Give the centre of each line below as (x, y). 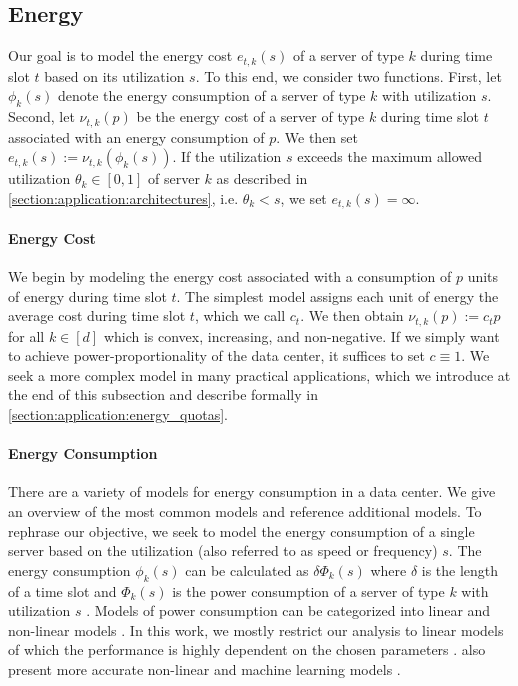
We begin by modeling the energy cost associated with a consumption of (230, 275)
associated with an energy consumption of (136, 136)
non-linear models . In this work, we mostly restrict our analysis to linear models (256, 629)
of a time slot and (62, 590)
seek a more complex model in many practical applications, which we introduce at (259, 374)
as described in (262, 178)
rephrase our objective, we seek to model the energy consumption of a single (241, 530)
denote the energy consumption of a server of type (211, 95)
